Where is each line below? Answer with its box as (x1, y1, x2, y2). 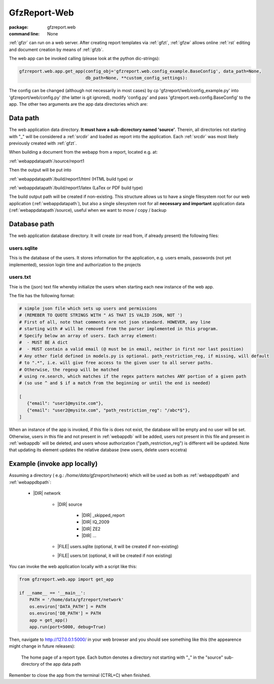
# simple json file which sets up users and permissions (19, 306, 157, 311)
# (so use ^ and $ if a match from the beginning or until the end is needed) (19, 381, 211, 386)
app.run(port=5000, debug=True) (29, 624, 107, 630)
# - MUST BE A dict (19, 339, 68, 345)
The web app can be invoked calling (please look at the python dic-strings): (9, 56, 160, 62)
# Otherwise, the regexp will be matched (19, 366, 119, 372)
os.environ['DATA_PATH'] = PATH (29, 604, 107, 609)
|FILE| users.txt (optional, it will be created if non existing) (57, 553, 172, 558)
